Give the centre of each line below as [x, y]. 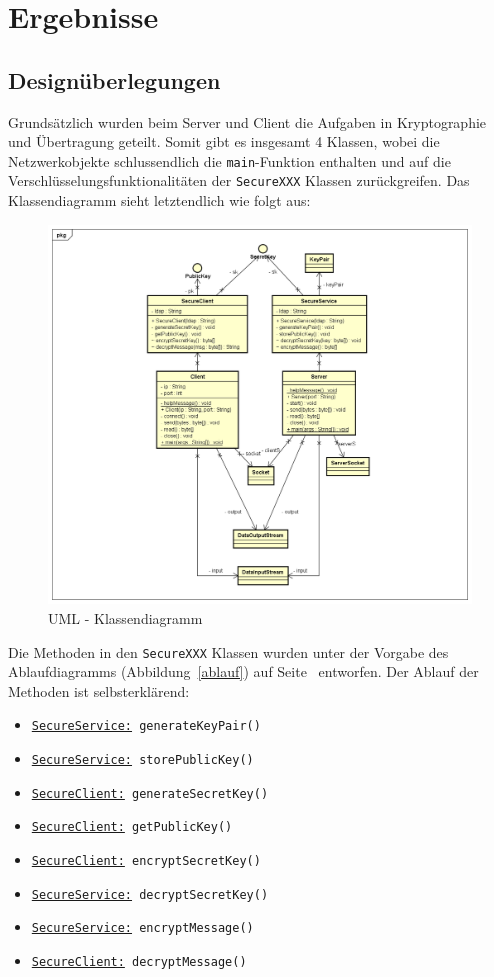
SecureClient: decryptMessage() [139, 961]
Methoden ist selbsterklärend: [99, 690]
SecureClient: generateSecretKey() [150, 793]
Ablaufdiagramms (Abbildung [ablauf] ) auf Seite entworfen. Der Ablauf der [243, 671]
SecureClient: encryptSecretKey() [146, 861]
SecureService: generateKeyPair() [146, 726]
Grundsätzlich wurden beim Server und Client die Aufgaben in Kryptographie [247, 121]
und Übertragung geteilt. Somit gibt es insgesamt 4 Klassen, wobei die [224, 141]
